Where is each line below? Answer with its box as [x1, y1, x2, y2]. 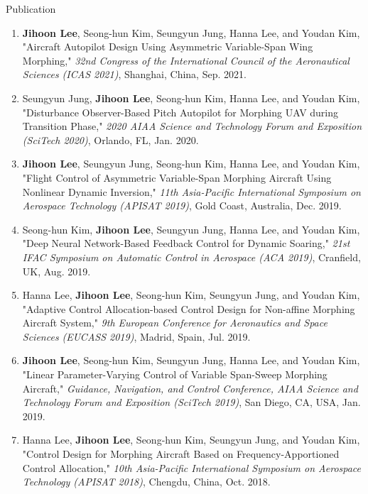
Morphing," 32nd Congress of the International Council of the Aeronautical [22, 53, 350, 67]
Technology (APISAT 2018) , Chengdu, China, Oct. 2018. [22, 474, 271, 489]
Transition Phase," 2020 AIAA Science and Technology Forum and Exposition [22, 119, 362, 133]
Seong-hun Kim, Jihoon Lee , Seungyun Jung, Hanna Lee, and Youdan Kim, [22, 221, 360, 236]
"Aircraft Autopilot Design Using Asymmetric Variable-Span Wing [22, 39, 313, 54]
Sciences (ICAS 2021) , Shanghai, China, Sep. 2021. [22, 67, 247, 82]
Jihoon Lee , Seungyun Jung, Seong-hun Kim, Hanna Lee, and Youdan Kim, [22, 156, 360, 171]
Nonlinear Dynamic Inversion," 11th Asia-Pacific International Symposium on [22, 184, 361, 199]
